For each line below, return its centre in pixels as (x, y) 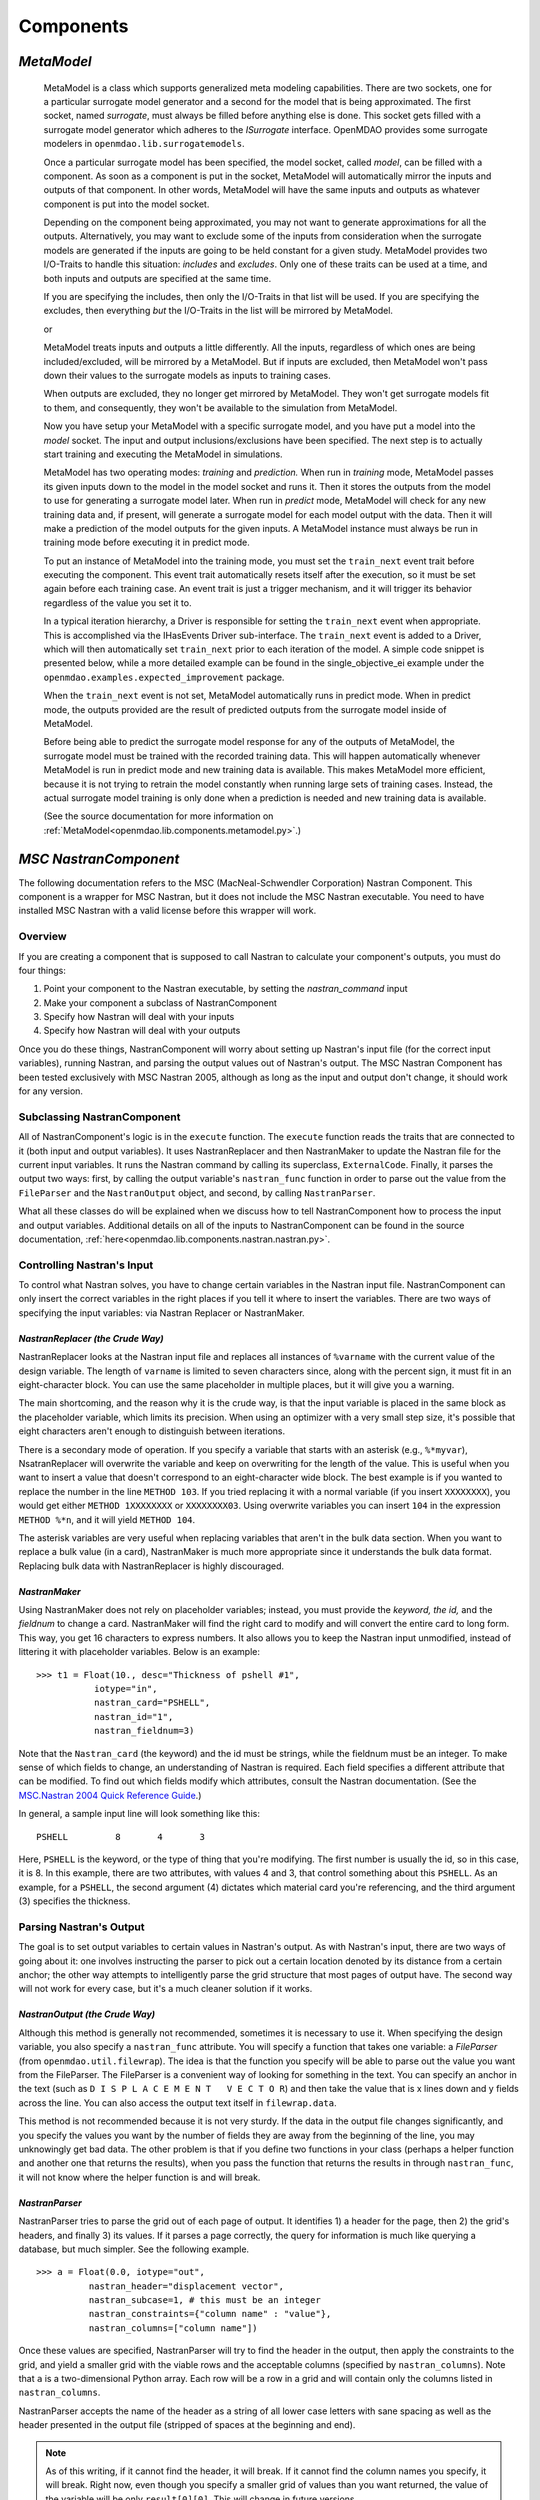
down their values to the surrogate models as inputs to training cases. (187, 375)
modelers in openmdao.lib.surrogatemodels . (144, 144)
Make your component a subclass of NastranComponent (160, 1002)
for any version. (51, 1091)
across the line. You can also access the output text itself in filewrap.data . (177, 2102)
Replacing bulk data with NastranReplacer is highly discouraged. (151, 1566)
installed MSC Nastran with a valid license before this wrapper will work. (167, 911)
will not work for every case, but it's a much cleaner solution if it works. (165, 1989)
